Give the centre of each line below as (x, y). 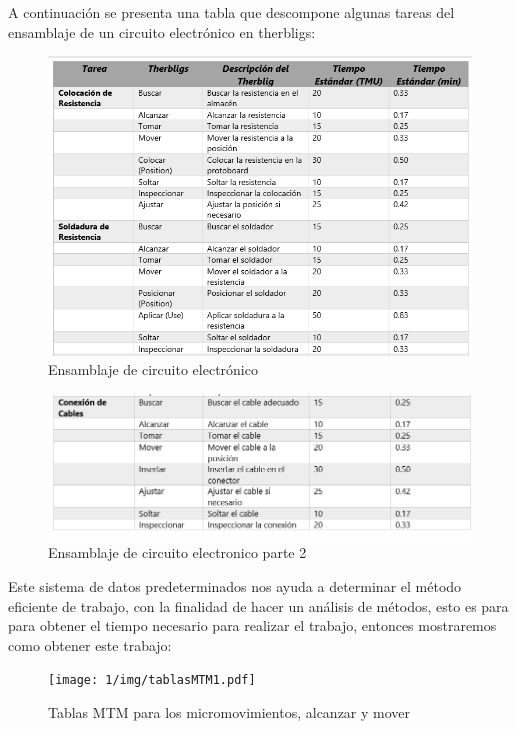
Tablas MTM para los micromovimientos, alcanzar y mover (229, 712)
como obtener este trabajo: (90, 644)
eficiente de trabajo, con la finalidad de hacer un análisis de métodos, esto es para (258, 605)
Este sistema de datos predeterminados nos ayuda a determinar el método (235, 586)
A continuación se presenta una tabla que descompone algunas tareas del (231, 12)
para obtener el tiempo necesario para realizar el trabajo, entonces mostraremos (252, 625)
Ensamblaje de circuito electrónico (153, 369)
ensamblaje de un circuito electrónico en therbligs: (162, 31)
